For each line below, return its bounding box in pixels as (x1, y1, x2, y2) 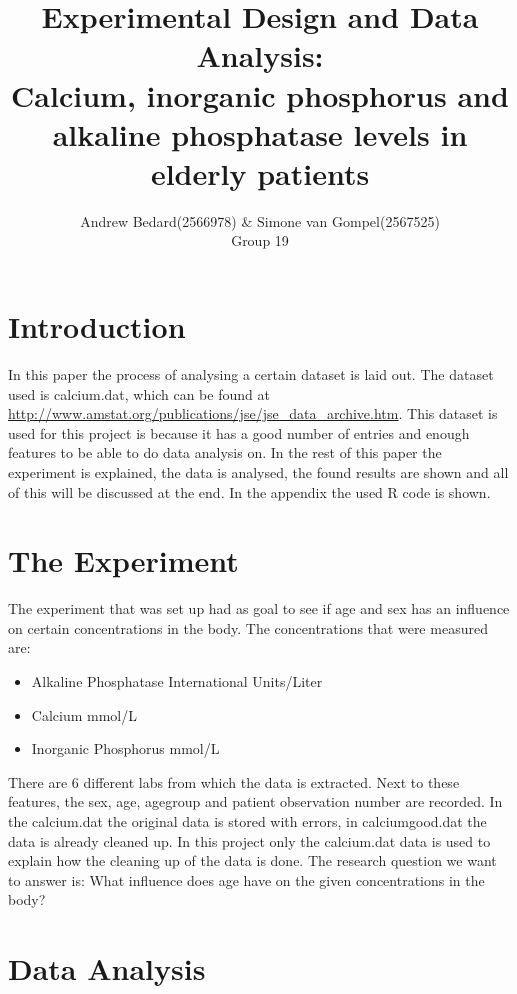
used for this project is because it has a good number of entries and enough (8, 422, 470, 443)
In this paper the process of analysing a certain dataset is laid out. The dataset (8, 364, 494, 384)
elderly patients (150, 152, 370, 193)
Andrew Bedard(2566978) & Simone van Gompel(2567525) (80, 210, 440, 231)
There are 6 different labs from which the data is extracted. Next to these (8, 771, 460, 792)
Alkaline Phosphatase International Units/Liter (31, 671, 323, 692)
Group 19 (231, 230, 289, 251)
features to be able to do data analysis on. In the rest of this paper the (8, 442, 442, 463)
